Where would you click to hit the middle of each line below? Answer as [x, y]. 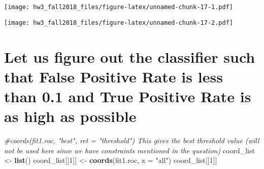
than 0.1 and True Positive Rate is [128, 96]
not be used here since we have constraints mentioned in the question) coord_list [129, 150]
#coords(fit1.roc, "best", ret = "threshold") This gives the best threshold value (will [132, 140]
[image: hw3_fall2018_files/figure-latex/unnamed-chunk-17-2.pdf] [119, 23]
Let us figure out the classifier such [130, 56]
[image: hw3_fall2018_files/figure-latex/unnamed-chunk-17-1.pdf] [119, 7]
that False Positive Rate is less [113, 76]
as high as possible [70, 116]
